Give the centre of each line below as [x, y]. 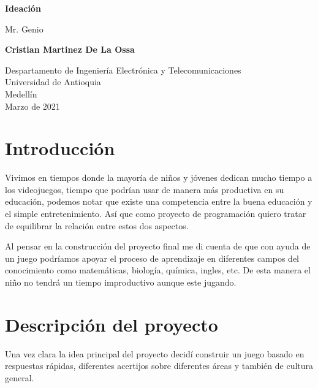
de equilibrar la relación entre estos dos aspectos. [97, 225]
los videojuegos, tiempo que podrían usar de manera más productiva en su [145, 189]
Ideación [23, 8]
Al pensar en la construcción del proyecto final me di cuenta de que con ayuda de [158, 246]
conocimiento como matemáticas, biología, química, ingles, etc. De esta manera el [158, 270]
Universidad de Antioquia [53, 82]
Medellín [21, 93]
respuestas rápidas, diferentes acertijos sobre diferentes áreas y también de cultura [159, 366]
